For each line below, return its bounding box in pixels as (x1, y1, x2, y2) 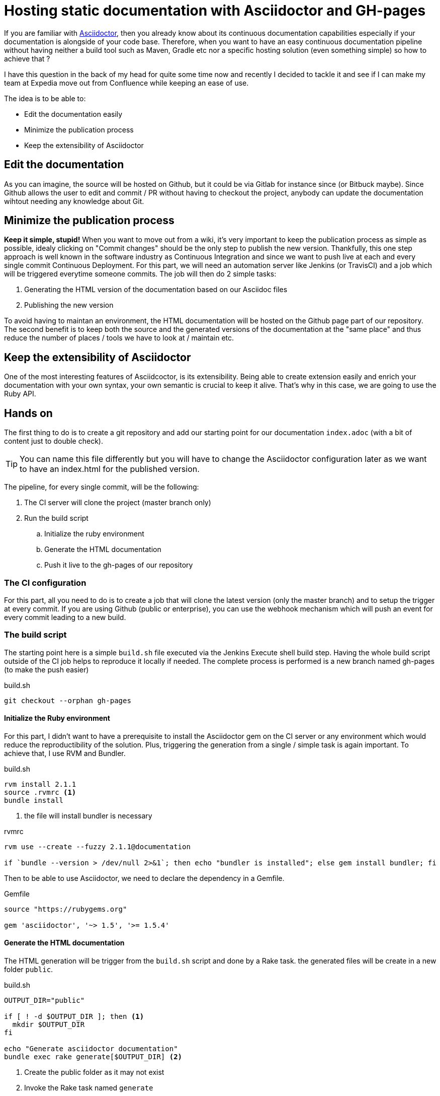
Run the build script (24, 514, 89, 523)
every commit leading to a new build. (4, 612, 126, 622)
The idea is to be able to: (4, 94, 86, 103)
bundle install (4, 796, 64, 804)
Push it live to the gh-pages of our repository (44, 561, 193, 570)
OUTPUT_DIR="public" (4, 996, 85, 1005)
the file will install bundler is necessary (24, 811, 152, 820)
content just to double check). (4, 437, 103, 446)
